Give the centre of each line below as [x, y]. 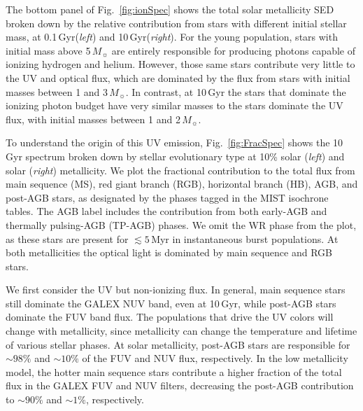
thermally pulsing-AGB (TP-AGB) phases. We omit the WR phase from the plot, [181, 224]
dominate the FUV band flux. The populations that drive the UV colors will [170, 317]
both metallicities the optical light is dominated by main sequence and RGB [169, 252]
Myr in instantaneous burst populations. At [245, 238]
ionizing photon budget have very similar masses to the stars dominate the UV [175, 105]
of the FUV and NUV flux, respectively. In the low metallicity [215, 358]
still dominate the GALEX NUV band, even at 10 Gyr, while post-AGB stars [171, 303]
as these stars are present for [67, 238]
